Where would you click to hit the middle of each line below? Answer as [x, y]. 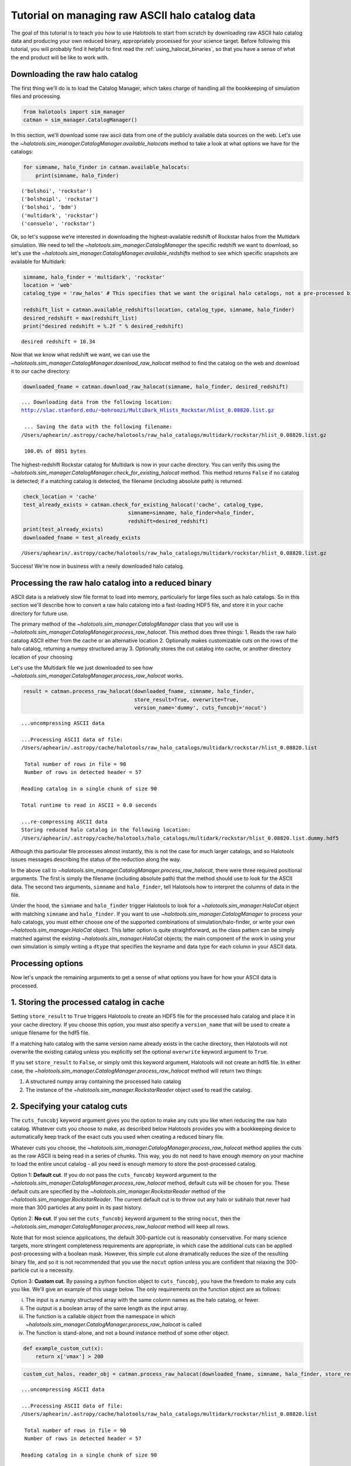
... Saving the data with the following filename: [98, 427]
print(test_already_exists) [63, 530]
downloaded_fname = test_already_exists [82, 537]
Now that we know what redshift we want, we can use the [80, 355]
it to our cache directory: [41, 371]
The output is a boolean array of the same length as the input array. [107, 1308]
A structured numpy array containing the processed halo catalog [103, 1081]
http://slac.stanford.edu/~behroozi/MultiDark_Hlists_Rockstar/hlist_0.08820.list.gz [148, 410]
